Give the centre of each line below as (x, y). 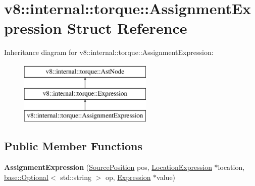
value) (166, 177)
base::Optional (26, 177)
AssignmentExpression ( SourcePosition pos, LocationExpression (108, 167)
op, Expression (128, 177)
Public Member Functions (73, 146)
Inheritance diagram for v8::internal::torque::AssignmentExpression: (109, 52)
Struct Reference (127, 28)
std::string (76, 177)
